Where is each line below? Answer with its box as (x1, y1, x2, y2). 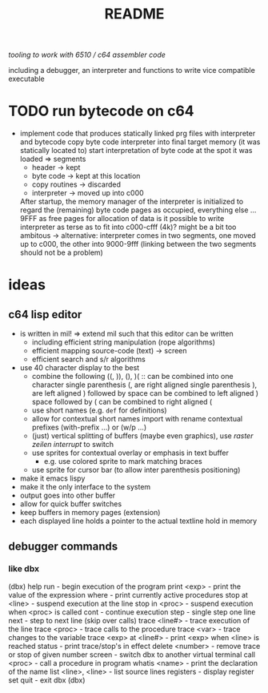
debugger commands (8, 539, 118, 553)
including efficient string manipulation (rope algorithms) (31, 337, 216, 347)
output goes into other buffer (19, 490, 116, 501)
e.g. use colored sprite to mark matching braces (43, 457, 202, 466)
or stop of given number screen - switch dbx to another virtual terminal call (8, 650, 256, 659)
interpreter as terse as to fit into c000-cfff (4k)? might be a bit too (19, 222, 237, 232)
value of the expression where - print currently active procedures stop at (8, 590, 248, 599)
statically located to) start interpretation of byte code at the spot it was (19, 146, 253, 155)
